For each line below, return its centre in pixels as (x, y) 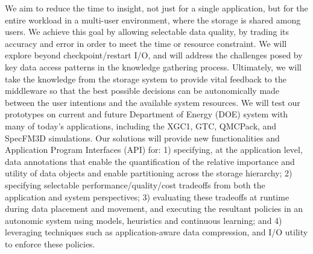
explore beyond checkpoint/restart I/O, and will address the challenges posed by (154, 55)
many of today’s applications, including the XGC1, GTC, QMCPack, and (141, 125)
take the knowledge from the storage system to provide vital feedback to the (146, 79)
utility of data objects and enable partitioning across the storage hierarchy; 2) (149, 173)
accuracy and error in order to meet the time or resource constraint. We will (146, 43)
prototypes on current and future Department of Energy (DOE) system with (147, 114)
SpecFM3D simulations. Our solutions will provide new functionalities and (142, 138)
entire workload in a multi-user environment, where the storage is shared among (153, 20)
